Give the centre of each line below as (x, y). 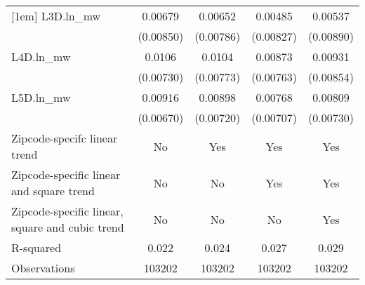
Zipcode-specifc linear (65, 138)
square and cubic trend (68, 227)
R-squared (36, 247)
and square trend (53, 191)
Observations (43, 268)
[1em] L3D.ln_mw (56, 16)
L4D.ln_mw (41, 57)
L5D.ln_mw (41, 97)
